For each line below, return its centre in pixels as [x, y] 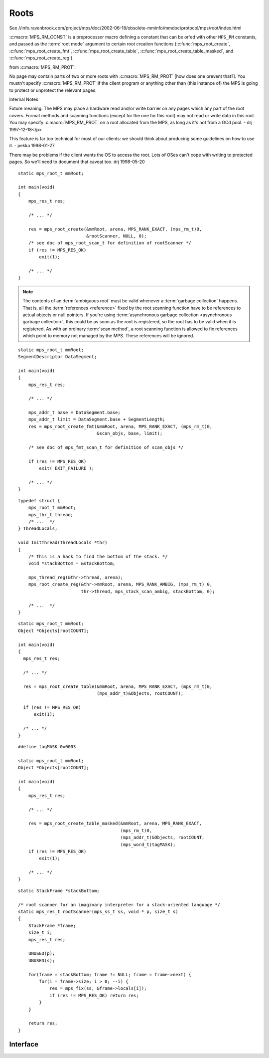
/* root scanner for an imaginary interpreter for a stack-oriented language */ [119, 905]
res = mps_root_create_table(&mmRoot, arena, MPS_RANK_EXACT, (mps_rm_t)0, [118, 686]
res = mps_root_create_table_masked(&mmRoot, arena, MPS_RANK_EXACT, [115, 824]
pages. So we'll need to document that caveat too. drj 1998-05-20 [77, 162]
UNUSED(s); [42, 960]
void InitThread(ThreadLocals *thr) [63, 543]
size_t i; [40, 933]
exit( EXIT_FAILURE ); [67, 468]
